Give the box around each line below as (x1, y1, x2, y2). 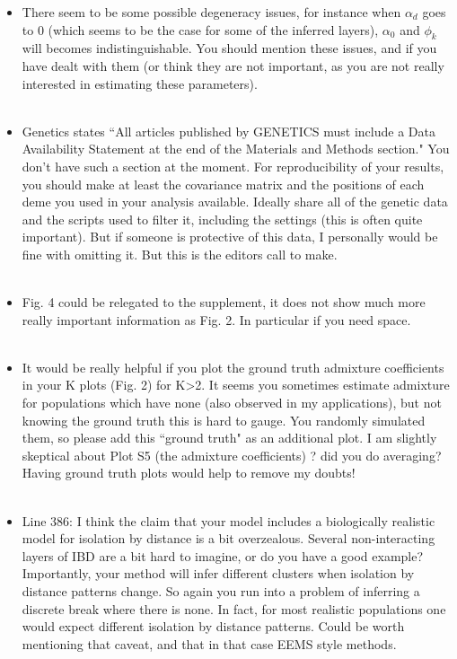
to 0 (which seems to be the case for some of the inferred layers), (22, 20, 379, 39)
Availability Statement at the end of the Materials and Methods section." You (22, 139, 450, 158)
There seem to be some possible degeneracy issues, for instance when (22, 3, 401, 21)
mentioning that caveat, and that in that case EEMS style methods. (22, 634, 397, 653)
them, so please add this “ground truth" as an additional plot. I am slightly (22, 428, 437, 447)
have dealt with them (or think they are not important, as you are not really (22, 56, 444, 75)
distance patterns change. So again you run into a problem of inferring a (22, 582, 420, 601)
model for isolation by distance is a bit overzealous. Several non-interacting (22, 529, 435, 548)
